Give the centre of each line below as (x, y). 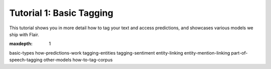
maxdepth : (21, 44)
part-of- (239, 53)
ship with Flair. (24, 34)
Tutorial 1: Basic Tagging (61, 13)
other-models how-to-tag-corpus (78, 60)
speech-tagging (26, 60)
